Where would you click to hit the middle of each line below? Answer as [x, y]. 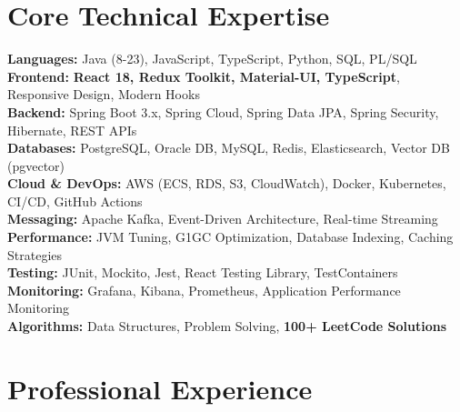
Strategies [35, 254]
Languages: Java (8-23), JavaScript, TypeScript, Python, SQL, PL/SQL [212, 59]
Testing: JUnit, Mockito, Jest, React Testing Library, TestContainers [203, 272]
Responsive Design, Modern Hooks [104, 94]
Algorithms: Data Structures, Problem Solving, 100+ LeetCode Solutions [227, 326]
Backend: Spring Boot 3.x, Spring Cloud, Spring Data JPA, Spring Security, [223, 111]
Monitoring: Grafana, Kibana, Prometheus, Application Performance [204, 290]
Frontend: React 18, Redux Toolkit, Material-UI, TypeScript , [204, 76]
